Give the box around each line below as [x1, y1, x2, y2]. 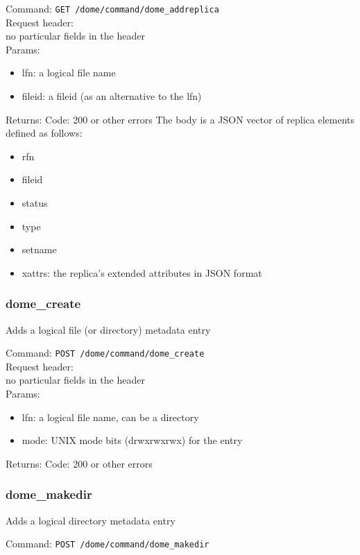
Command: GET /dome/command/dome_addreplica [6, 1, 219, 15]
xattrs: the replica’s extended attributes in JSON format [22, 265, 262, 280]
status [22, 196, 48, 210]
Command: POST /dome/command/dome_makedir [6, 536, 209, 551]
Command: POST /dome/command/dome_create [6, 345, 205, 360]
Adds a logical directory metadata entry [6, 513, 175, 527]
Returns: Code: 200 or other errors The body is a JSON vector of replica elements [6, 112, 355, 126]
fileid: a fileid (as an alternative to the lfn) [22, 89, 202, 103]
